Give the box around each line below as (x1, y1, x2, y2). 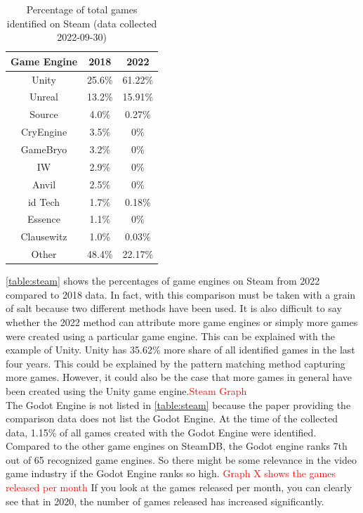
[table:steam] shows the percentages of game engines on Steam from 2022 (6, 273, 320, 288)
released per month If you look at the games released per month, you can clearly (6, 480, 352, 495)
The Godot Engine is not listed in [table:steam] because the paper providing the (6, 397, 351, 412)
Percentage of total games (26, 2, 138, 16)
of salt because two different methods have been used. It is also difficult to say (6, 301, 342, 316)
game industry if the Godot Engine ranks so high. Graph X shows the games (6, 466, 336, 481)
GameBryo (20, 142, 67, 156)
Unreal (29, 89, 58, 104)
